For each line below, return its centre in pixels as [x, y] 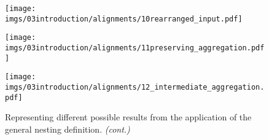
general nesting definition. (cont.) [68, 129]
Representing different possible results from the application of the [128, 117]
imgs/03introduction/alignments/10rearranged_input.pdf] [124, 19]
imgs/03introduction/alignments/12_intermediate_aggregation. [135, 87]
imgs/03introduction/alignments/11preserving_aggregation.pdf [135, 48]
